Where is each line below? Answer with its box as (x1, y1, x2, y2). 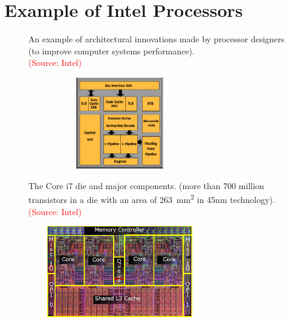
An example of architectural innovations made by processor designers (28, 33, 285, 45)
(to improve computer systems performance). (28, 44, 195, 57)
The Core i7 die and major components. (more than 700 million (28, 179, 264, 192)
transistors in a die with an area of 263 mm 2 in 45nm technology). (28, 192, 275, 205)
